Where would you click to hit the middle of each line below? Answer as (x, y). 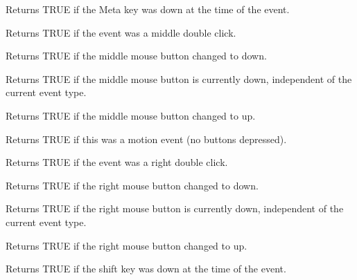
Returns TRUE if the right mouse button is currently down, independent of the (175, 208)
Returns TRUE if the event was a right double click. (117, 162)
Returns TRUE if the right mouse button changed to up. (127, 245)
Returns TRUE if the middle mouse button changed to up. (131, 115)
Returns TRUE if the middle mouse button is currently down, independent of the (179, 78)
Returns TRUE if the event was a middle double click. (121, 32)
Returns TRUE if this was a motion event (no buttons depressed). (146, 139)
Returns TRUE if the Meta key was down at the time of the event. (148, 9)
